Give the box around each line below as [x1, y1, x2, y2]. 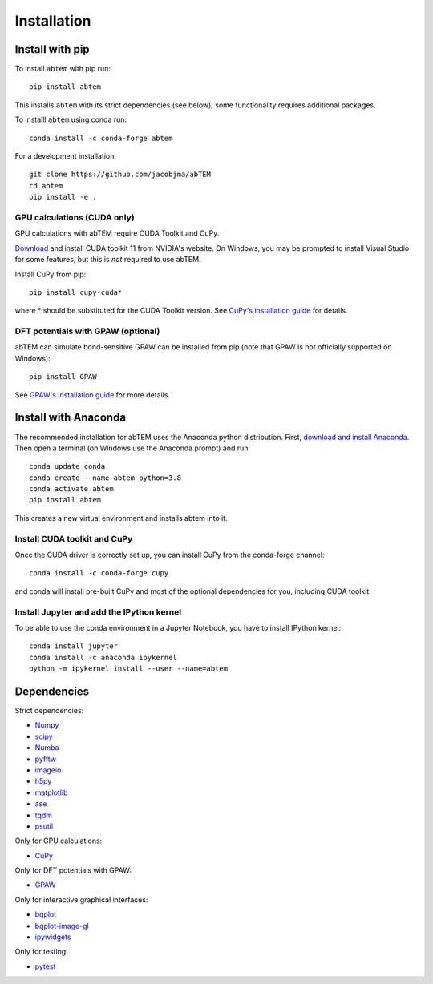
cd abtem [29, 181, 63, 190]
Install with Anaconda [14, 411, 127, 425]
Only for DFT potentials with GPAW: [14, 865, 132, 875]
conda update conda [29, 462, 106, 471]
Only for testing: [14, 946, 68, 957]
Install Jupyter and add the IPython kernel [14, 606, 182, 617]
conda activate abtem [29, 485, 114, 494]
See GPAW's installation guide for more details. [14, 389, 171, 400]
